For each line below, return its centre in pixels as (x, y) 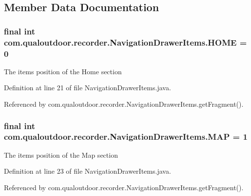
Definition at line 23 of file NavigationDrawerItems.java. (87, 171)
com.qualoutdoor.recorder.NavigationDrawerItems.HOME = (125, 42)
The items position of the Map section (61, 155)
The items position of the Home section (63, 71)
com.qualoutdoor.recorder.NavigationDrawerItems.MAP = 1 (126, 137)
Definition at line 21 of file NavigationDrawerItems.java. (87, 88)
